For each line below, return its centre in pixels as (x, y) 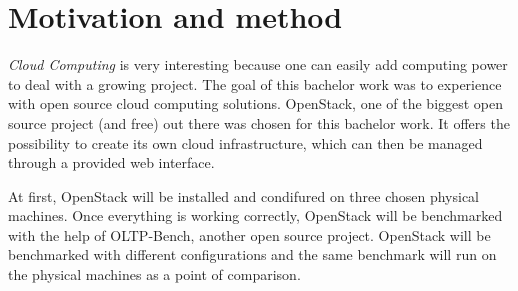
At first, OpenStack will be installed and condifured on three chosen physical (244, 195)
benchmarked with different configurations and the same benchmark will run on (252, 254)
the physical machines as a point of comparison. (154, 274)
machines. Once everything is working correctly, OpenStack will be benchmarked (255, 215)
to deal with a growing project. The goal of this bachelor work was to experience (255, 83)
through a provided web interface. (111, 162)
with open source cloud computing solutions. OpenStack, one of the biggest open (256, 103)
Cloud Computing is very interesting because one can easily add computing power (258, 64)
